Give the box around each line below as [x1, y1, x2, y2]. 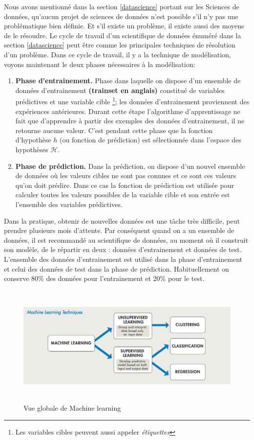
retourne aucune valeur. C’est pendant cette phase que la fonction [15, 125, 213, 135]
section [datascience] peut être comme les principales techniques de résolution [4, 40, 235, 50]
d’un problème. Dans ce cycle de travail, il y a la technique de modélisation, [4, 49, 231, 59]
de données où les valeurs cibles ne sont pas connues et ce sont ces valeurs [15, 170, 236, 181]
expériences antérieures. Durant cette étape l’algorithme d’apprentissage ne [15, 106, 240, 116]
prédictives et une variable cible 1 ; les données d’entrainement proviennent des [15, 95, 250, 106]
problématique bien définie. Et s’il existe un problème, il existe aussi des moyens [4, 21, 244, 31]
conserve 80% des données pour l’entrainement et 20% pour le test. [4, 273, 205, 283]
